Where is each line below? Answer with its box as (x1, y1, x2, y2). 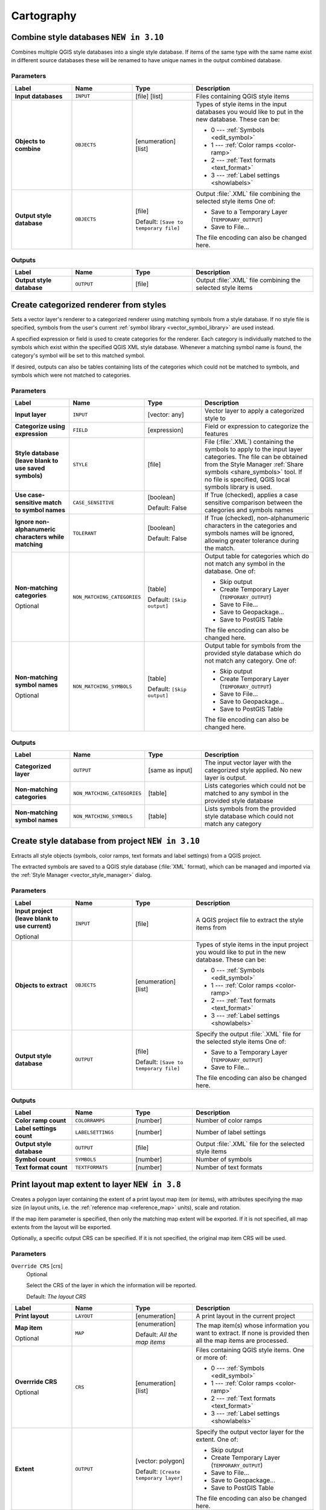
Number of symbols (196, 1155, 252, 1164)
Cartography (11, 9, 77, 22)
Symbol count (14, 1155, 56, 1164)
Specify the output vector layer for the (196, 1428, 304, 1436)
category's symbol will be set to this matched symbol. (11, 352, 145, 359)
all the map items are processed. (196, 1337, 289, 1345)
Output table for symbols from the (204, 641, 301, 650)
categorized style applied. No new (204, 766, 302, 774)
